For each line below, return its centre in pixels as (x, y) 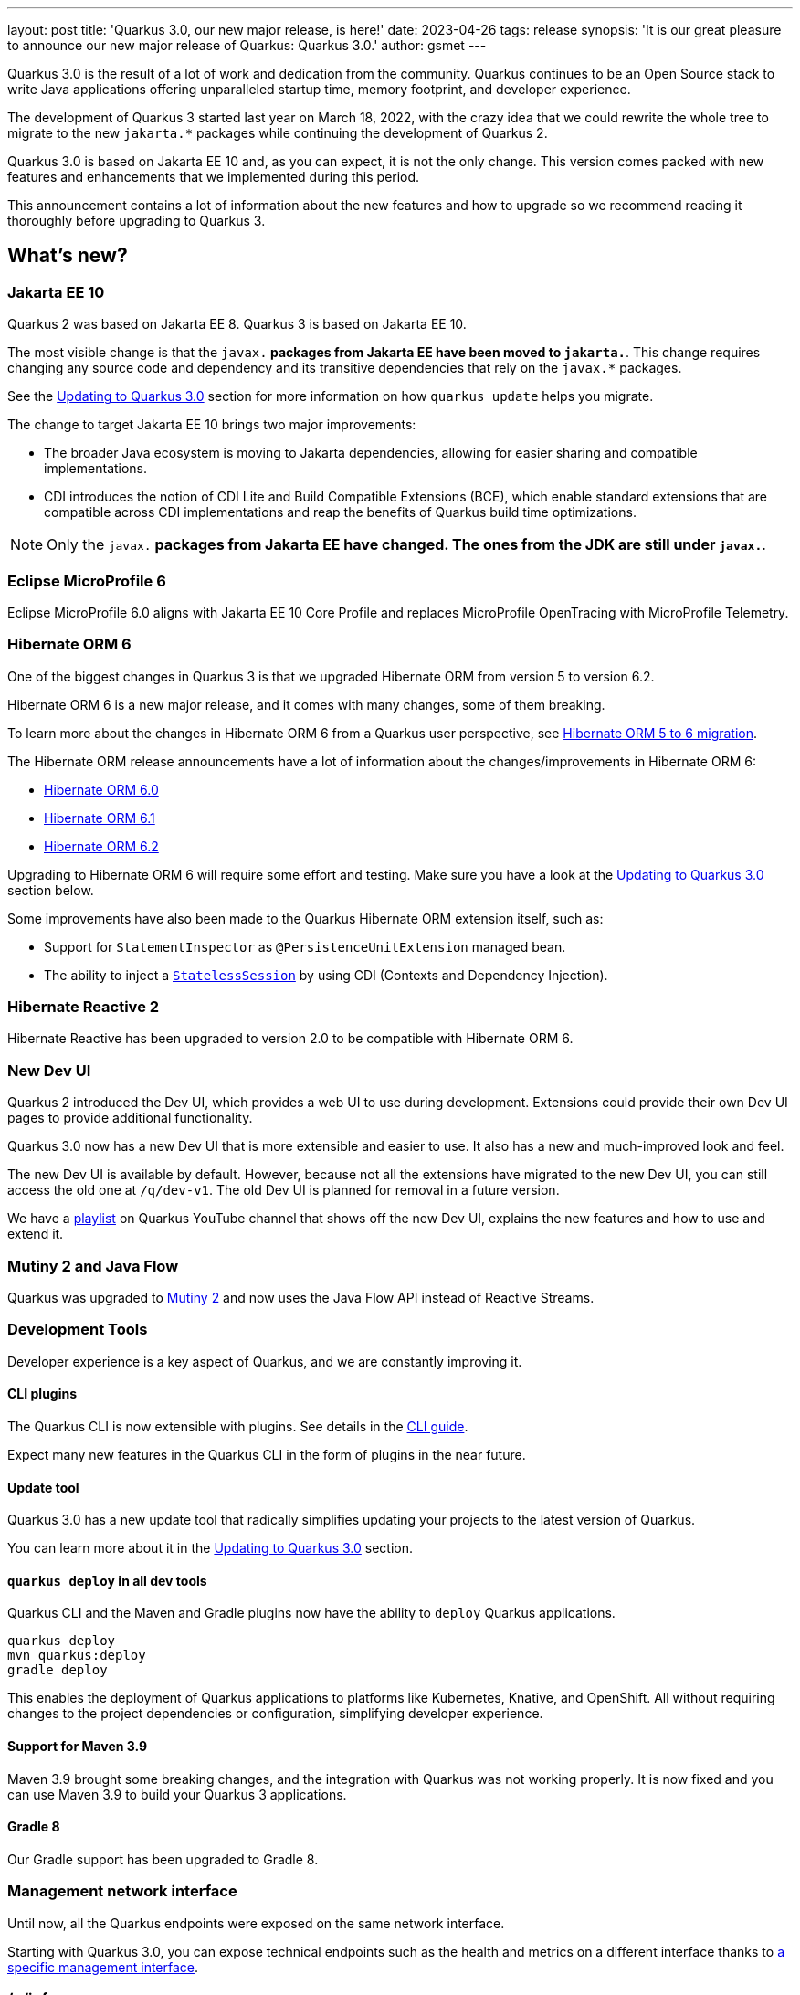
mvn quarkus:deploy (77, 1656)
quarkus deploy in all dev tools (107, 1580)
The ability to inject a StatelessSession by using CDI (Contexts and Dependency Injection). (326, 975)
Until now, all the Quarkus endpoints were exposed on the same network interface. (256, 1923)
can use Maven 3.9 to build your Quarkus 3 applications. (177, 1794)
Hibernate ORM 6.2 (101, 846)
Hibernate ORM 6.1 (100, 818)
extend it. (36, 1234)
